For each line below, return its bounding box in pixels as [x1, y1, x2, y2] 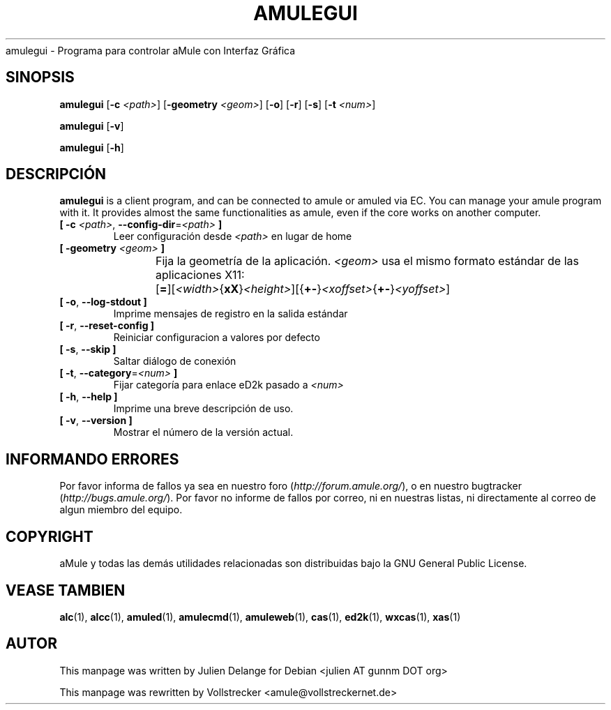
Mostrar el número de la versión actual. [113, 426, 294, 439]
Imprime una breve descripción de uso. [113, 402, 294, 415]
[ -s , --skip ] [59, 343, 116, 356]
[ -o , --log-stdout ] [59, 296, 147, 308]
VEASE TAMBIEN [6, 581, 126, 599]
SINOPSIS [6, 68, 75, 86]
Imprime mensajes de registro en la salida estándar [113, 308, 348, 320]
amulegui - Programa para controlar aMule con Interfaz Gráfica [6, 44, 296, 56]
